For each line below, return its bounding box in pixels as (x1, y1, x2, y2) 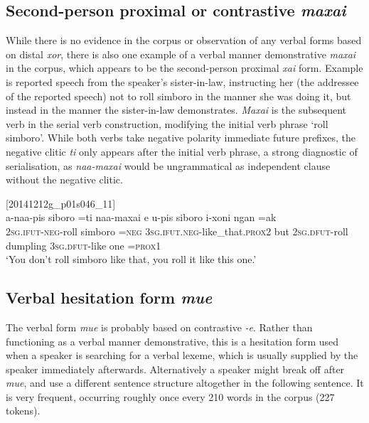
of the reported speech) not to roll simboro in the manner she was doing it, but (6, 88, 351, 103)
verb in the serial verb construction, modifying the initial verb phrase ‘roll (6, 116, 328, 131)
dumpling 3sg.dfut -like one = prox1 (6, 237, 161, 252)
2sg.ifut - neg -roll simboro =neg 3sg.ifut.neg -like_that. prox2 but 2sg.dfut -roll (6, 223, 348, 238)
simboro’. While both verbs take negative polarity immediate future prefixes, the (6, 130, 355, 145)
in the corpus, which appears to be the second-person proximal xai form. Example (6, 60, 363, 75)
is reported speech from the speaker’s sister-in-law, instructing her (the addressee (6, 74, 359, 89)
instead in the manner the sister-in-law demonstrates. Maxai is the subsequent (6, 102, 346, 117)
